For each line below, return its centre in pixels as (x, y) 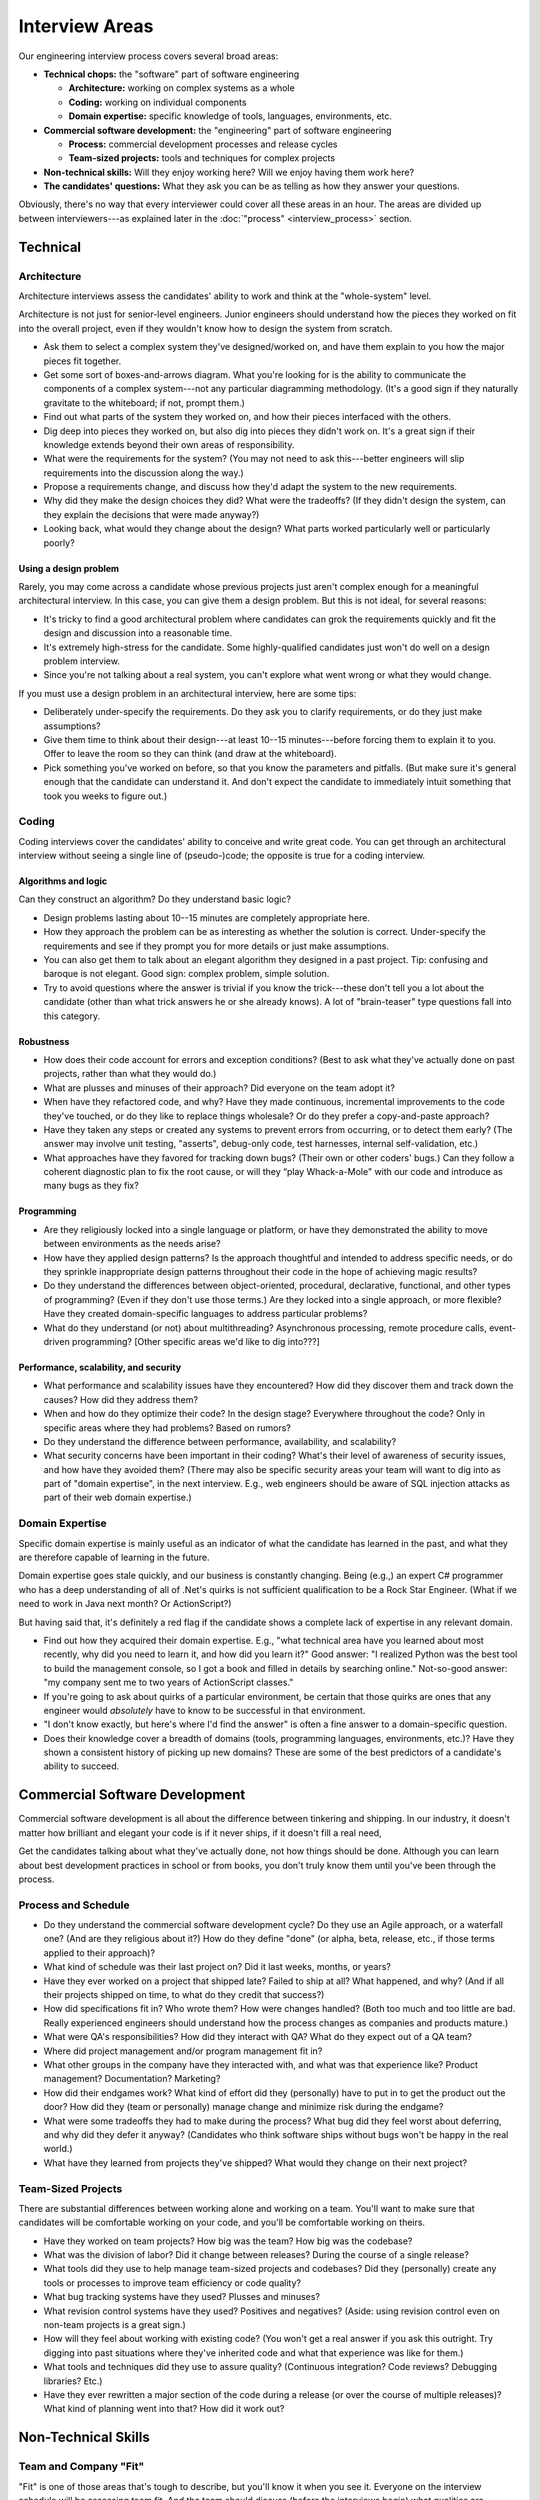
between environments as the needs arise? (132, 1244)
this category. (71, 1016)
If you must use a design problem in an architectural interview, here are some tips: (187, 693)
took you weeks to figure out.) (105, 796)
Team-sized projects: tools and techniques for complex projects (201, 158)
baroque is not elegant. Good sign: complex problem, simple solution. (186, 974)
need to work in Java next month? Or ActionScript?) (125, 1604)
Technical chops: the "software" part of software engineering (171, 74)
